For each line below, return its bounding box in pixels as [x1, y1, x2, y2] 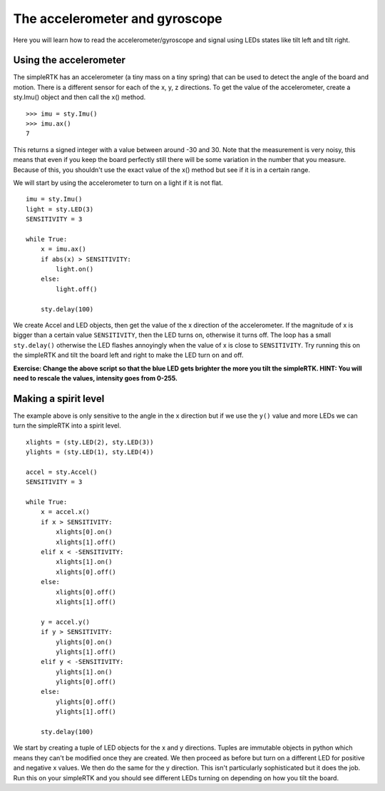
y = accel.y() [40, 618, 91, 626]
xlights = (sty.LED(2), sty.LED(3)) [26, 438, 154, 446]
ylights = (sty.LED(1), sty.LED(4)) [26, 448, 154, 456]
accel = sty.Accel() [26, 468, 98, 476]
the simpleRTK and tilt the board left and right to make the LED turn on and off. [13, 351, 244, 360]
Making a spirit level [13, 393, 105, 405]
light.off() [56, 285, 98, 293]
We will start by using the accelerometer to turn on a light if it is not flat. [13, 178, 224, 187]
